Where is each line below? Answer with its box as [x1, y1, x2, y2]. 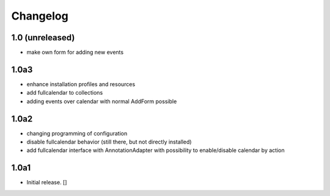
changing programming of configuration [26, 129, 128, 137]
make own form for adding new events [26, 49, 124, 56]
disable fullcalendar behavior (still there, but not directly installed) [26, 138, 192, 146]
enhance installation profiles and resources [26, 80, 136, 88]
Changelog [11, 9, 68, 23]
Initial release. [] [26, 179, 67, 186]
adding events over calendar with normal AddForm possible [26, 98, 177, 105]
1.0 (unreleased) [11, 32, 75, 43]
